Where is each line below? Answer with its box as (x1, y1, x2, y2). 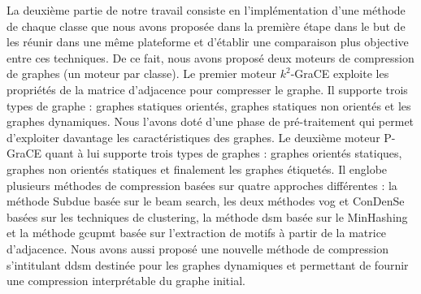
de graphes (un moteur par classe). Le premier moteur (7, 65, 276, 82)
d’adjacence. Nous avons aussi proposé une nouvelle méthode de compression (7, 240, 388, 257)
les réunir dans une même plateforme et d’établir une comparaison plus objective (7, 33, 409, 50)
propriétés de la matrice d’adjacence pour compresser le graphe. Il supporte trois (7, 80, 408, 97)
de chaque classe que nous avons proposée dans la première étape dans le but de (7, 17, 406, 34)
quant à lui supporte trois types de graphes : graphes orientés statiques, (45, 145, 402, 162)
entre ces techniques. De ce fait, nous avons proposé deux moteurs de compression (7, 49, 414, 66)
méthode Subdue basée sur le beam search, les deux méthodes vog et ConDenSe (7, 192, 405, 210)
